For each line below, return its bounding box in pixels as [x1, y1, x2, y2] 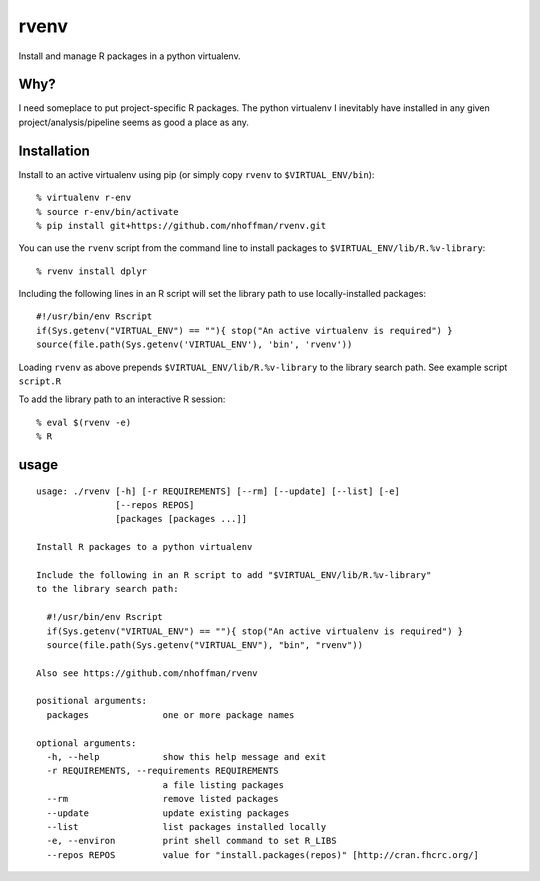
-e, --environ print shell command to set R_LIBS [46, 835, 337, 847]
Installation [18, 142, 90, 159]
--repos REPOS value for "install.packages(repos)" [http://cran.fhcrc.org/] [46, 849, 480, 860]
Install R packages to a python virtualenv [36, 541, 253, 553]
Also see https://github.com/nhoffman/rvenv [36, 667, 259, 679]
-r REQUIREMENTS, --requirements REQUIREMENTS [46, 765, 279, 777]
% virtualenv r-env [36, 192, 132, 204]
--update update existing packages [46, 807, 290, 819]
